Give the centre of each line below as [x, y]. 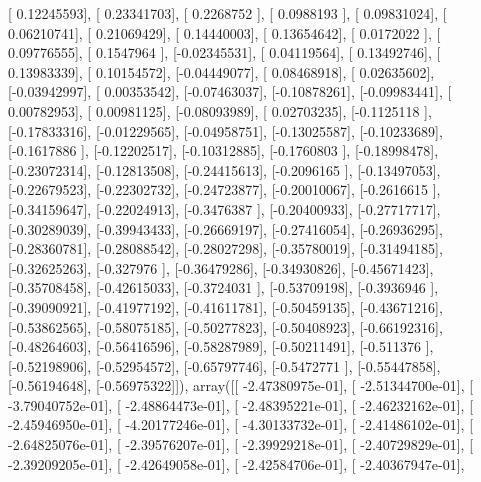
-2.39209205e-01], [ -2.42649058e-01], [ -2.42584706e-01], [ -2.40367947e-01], [236, 463]
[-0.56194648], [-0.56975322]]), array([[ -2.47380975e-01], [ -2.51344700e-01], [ [241, 385]
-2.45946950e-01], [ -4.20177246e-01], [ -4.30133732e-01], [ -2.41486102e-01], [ [241, 424]
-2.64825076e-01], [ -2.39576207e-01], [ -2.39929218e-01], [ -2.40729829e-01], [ [241, 444]
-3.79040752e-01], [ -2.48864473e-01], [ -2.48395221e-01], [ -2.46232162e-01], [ [241, 404]
